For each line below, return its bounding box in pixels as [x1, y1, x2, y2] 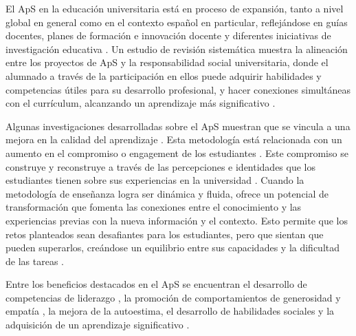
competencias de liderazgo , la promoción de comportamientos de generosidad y [5, 290, 341, 304]
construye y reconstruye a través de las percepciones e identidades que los [5, 159, 316, 174]
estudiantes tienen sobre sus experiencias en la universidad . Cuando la [5, 173, 304, 187]
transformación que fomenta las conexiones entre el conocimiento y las [5, 200, 302, 214]
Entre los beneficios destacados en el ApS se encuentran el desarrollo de [5, 277, 307, 291]
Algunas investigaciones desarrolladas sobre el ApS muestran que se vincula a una [5, 118, 351, 133]
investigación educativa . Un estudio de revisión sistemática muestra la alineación [5, 41, 348, 56]
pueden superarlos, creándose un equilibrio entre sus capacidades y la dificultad [5, 240, 340, 255]
